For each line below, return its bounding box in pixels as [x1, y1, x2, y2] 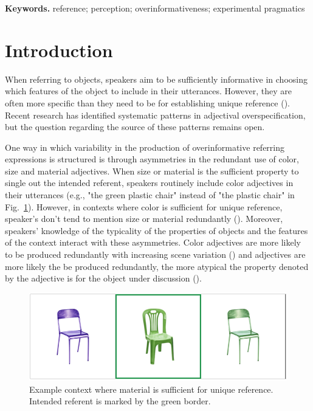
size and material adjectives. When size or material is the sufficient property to [5, 164, 299, 177]
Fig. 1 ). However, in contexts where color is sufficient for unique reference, [5, 200, 283, 213]
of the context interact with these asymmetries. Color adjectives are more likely [5, 236, 301, 249]
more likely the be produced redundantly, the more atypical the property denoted [5, 260, 309, 272]
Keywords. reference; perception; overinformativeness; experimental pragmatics [5, 2, 305, 14]
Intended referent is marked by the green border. [29, 395, 211, 407]
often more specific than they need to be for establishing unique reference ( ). [5, 96, 291, 109]
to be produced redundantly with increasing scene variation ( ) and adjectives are [5, 248, 306, 261]
